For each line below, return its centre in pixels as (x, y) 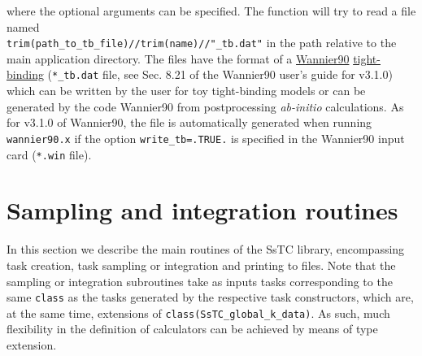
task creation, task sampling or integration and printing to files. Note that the (201, 265)
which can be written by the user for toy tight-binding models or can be (186, 91)
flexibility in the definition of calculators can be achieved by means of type (192, 329)
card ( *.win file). (49, 154)
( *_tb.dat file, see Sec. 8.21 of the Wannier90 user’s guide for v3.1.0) (220, 74)
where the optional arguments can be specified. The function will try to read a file (211, 11)
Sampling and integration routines (202, 210)
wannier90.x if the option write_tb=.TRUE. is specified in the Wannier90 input (206, 138)
